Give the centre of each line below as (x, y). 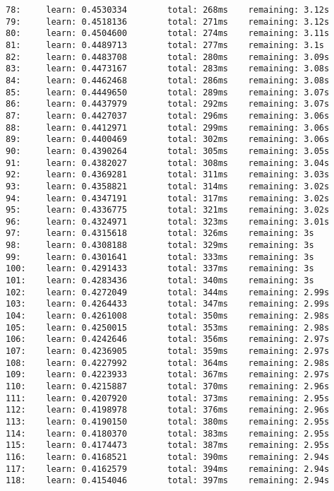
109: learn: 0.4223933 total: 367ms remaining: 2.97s (168, 375)
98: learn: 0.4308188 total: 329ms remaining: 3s (160, 245)
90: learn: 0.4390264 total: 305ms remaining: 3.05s (168, 151)
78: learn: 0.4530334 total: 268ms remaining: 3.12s (168, 10)
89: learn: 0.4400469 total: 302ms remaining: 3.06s (168, 140)
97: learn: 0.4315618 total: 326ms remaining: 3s (160, 233)
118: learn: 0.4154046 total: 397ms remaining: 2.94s (168, 481)
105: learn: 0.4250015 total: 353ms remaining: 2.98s (168, 327)
